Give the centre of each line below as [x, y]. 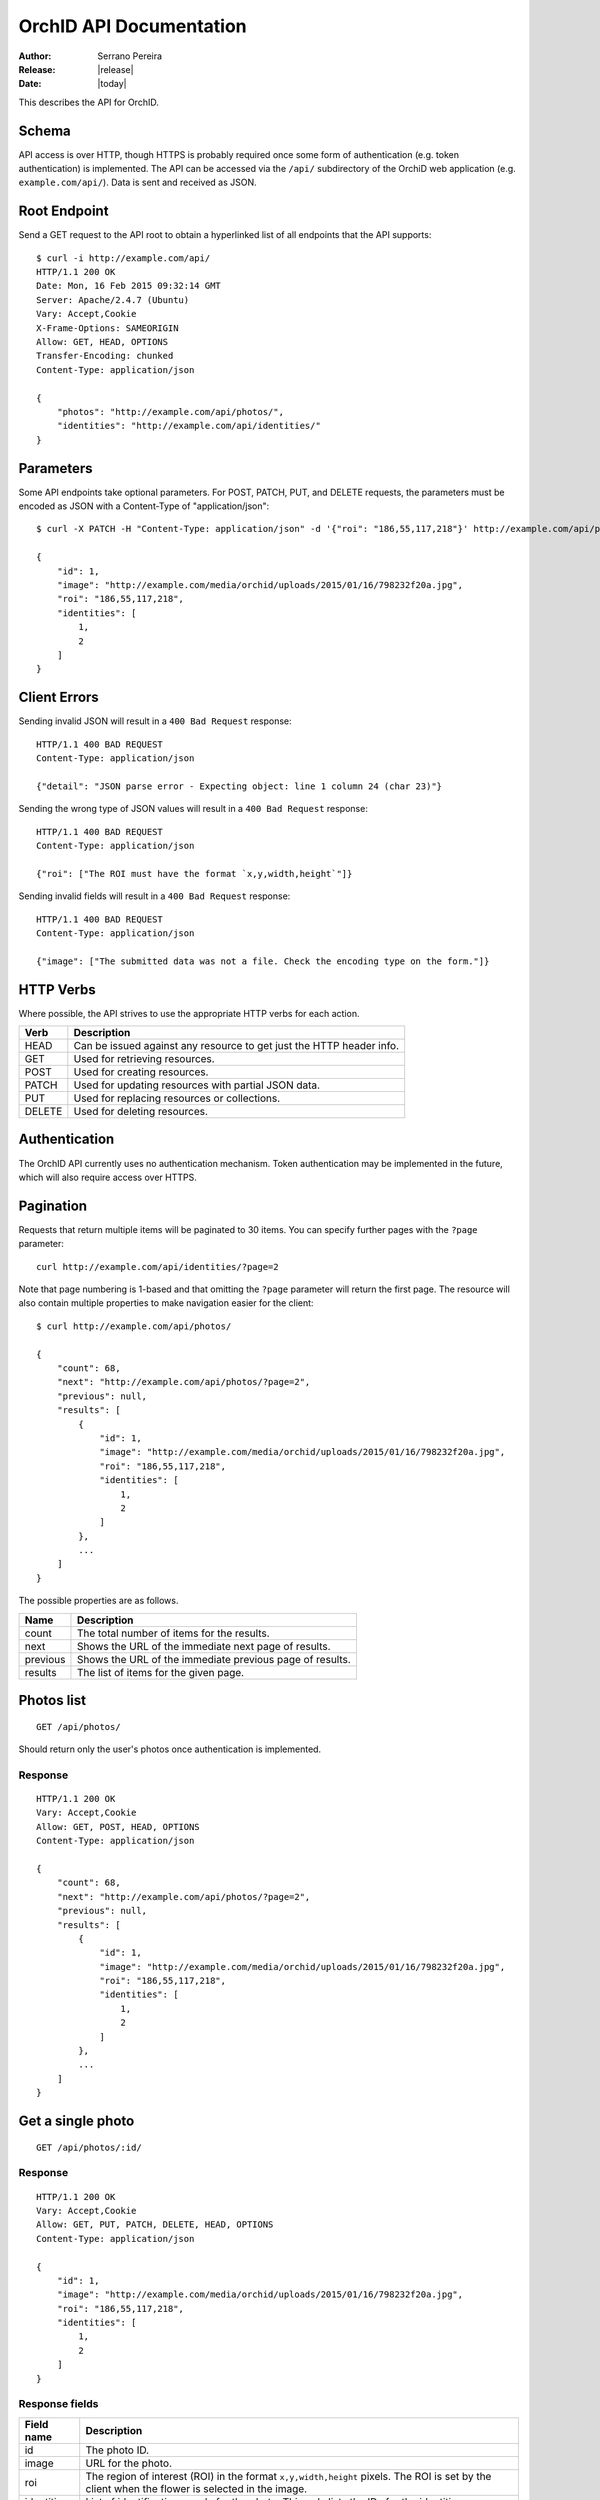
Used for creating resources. [141, 1072]
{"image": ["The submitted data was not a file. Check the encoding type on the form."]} [263, 961]
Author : [35, 56]
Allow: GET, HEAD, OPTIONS [102, 342]
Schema [45, 130]
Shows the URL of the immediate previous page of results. [214, 1659]
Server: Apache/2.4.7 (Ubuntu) [113, 299]
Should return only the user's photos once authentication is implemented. [170, 1749]
